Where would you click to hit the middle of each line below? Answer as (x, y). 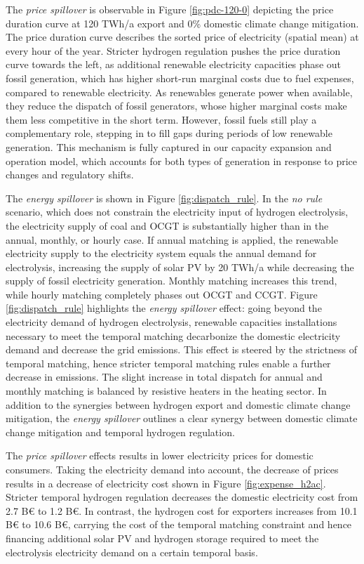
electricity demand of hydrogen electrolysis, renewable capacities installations (171, 322)
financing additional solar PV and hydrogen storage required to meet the (162, 538)
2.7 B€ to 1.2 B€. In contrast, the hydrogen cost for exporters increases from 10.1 (182, 510)
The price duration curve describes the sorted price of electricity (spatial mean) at (182, 37)
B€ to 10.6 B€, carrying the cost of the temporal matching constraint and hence (179, 524)
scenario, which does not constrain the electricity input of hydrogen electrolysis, (177, 212)
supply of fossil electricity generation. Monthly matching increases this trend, (171, 281)
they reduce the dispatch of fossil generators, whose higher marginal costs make (176, 106)
